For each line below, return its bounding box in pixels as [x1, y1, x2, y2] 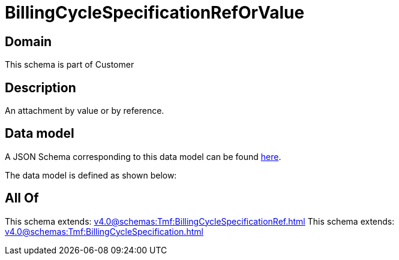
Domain [5, 34, 52, 49]
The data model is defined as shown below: [5, 170, 177, 180]
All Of [5, 191, 39, 206]
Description [5, 80, 76, 95]
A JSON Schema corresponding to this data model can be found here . [5, 151, 281, 162]
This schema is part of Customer [5, 59, 134, 70]
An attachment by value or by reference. [5, 105, 164, 116]
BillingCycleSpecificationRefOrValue [5, 2, 305, 23]
